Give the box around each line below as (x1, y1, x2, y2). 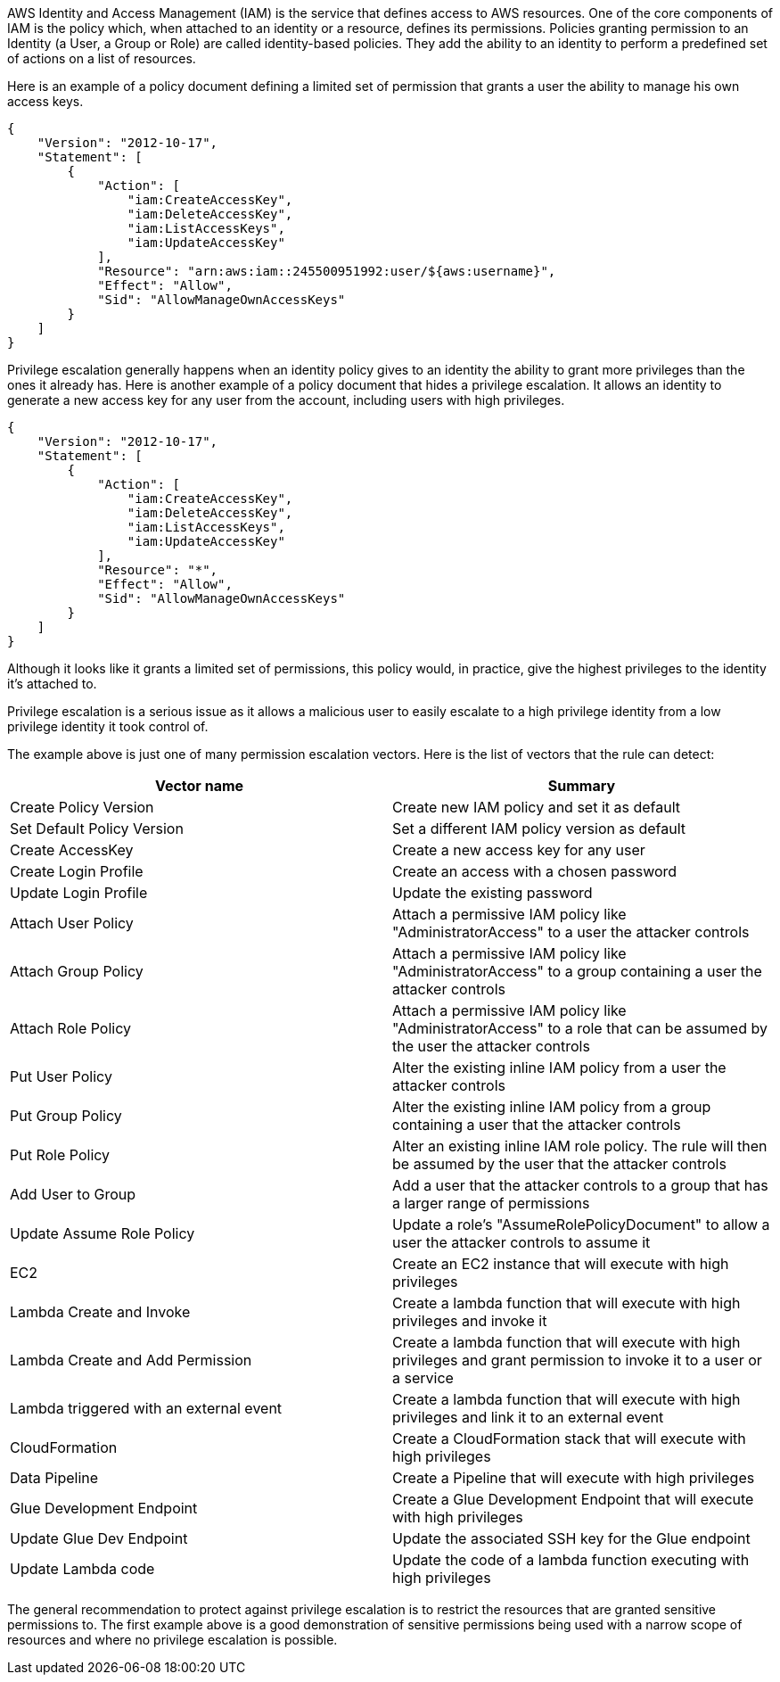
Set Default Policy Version (10, 820, 184, 837)
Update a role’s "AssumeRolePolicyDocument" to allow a (392, 1216, 770, 1233)
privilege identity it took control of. (7, 719, 209, 734)
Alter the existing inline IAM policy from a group (392, 1098, 711, 1116)
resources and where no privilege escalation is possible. (7, 1632, 338, 1647)
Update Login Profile (10, 884, 148, 902)
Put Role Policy (10, 1146, 111, 1164)
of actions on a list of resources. (7, 51, 196, 66)
